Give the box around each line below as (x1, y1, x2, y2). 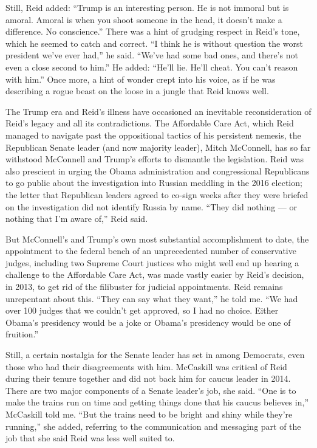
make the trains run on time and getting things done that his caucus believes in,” (5, 396, 309, 408)
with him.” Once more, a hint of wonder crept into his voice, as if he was (5, 72, 276, 85)
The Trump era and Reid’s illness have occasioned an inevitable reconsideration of (5, 105, 312, 117)
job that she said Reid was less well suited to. (5, 432, 175, 444)
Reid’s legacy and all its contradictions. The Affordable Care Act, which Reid (5, 117, 294, 129)
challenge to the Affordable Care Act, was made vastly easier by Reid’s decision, (5, 268, 304, 281)
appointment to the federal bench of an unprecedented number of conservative (5, 244, 296, 257)
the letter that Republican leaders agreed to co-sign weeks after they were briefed (5, 188, 308, 201)
